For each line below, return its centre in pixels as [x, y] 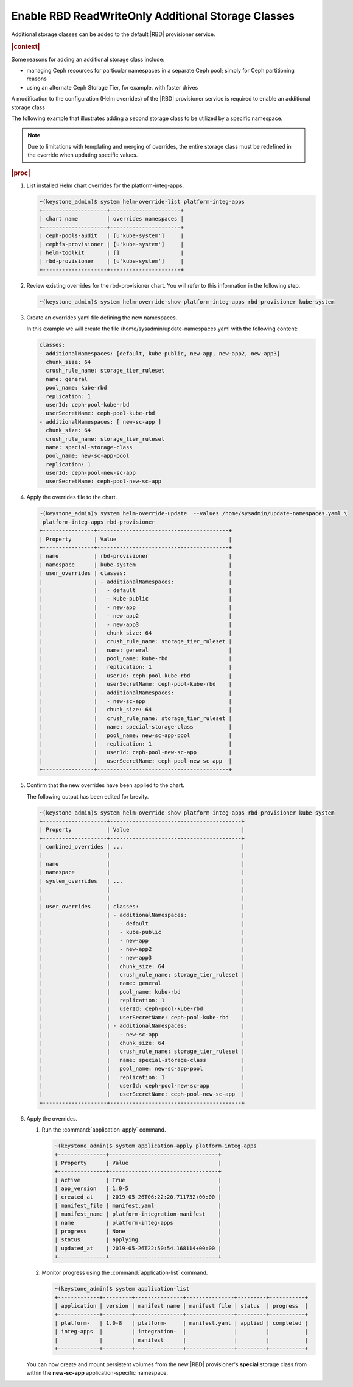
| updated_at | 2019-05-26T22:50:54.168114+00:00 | [138, 1248]
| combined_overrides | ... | [142, 847]
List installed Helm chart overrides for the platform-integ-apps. [105, 185]
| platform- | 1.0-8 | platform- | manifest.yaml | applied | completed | [181, 1323]
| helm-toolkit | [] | [111, 253]
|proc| [21, 173]
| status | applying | [138, 1240]
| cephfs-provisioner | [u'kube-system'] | [111, 244]
